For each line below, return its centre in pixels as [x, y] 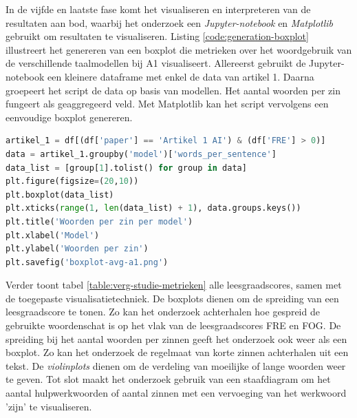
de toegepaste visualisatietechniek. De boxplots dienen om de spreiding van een [172, 298]
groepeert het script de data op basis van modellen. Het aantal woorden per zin [173, 90]
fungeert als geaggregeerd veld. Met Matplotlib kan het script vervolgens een [167, 104]
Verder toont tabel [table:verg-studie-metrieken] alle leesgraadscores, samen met [174, 285]
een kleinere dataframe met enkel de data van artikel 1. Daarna [181, 76]
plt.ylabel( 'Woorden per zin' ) [77, 249]
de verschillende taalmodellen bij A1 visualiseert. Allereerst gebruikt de [156, 63]
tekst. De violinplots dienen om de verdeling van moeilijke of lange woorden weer [176, 365]
